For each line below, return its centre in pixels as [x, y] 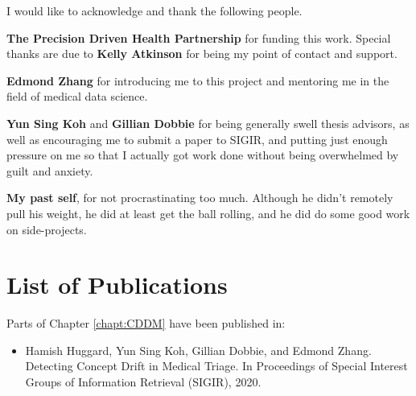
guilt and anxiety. [50, 170]
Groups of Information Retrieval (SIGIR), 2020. [143, 382]
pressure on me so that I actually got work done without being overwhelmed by [203, 155]
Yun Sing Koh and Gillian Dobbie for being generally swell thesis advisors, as [208, 123]
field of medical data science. [77, 96]
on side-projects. [47, 229]
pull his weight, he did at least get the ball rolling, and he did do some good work [208, 213]
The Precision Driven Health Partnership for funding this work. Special [199, 37]
